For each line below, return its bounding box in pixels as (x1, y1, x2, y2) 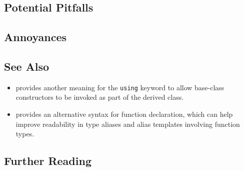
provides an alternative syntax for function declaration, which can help (15, 109, 233, 119)
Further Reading (4, 153, 91, 168)
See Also (4, 58, 49, 74)
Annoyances (4, 29, 67, 45)
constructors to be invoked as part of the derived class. (15, 92, 184, 102)
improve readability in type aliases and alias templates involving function (15, 118, 240, 129)
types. (15, 128, 34, 139)
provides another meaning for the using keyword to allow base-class (15, 82, 224, 92)
